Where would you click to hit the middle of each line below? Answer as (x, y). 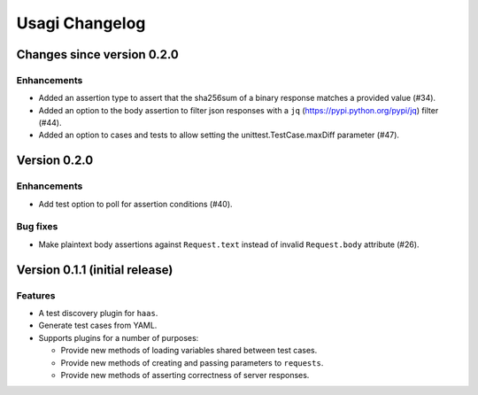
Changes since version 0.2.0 (97, 54)
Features (36, 295)
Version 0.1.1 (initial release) (95, 270)
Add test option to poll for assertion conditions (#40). (136, 204)
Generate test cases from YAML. (98, 325)
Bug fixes (37, 227)
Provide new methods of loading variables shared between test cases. (189, 351)
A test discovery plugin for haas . (98, 313)
